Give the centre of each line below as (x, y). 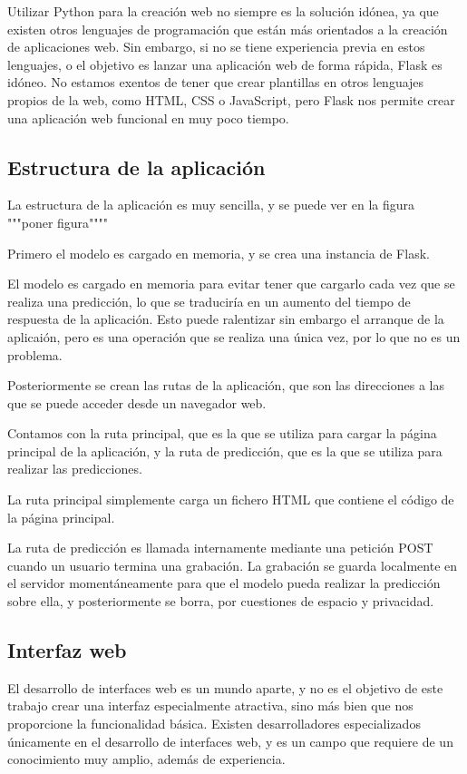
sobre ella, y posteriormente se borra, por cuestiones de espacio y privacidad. (221, 601)
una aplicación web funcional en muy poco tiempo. (148, 118)
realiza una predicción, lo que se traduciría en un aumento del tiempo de (209, 301)
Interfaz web (67, 650)
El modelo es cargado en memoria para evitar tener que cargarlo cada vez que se (231, 284)
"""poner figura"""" (58, 222)
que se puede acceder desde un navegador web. (137, 402)
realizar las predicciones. (75, 469)
